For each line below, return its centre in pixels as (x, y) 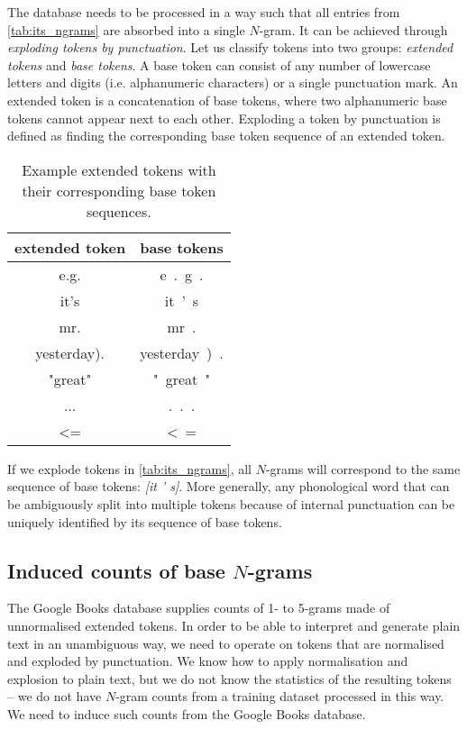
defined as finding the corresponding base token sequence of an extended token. (226, 136)
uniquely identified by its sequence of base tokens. (145, 521)
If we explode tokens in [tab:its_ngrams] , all (129, 468)
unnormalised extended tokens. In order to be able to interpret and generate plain (234, 625)
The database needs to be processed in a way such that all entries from (204, 12)
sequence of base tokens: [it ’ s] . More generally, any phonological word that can (229, 486)
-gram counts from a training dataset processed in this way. (280, 696)
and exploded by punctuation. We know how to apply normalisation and (208, 661)
